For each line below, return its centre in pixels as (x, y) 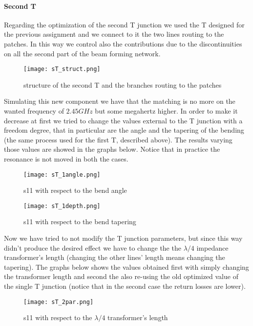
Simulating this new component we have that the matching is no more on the (120, 101)
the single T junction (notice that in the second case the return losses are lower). (125, 286)
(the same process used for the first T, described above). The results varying (118, 139)
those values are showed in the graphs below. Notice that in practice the (112, 149)
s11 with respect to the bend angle (75, 190)
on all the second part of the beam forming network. (82, 53)
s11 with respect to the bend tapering (80, 221)
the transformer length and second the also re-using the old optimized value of (121, 276)
